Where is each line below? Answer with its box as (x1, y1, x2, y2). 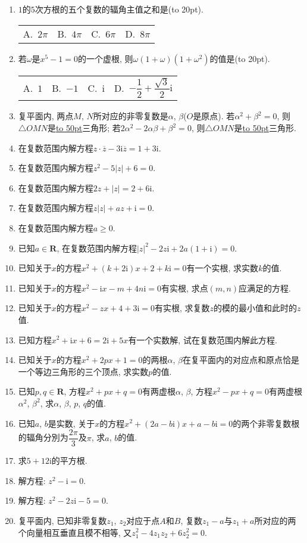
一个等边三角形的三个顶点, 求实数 (18, 365, 149, 377)
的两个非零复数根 (233, 417, 300, 429)
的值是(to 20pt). (209, 52, 270, 64)
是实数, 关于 (48, 417, 95, 429)
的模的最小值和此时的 (214, 302, 297, 314)
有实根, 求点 (161, 281, 208, 294)
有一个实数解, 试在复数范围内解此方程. (128, 333, 277, 346)
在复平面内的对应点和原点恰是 (182, 353, 299, 366)
